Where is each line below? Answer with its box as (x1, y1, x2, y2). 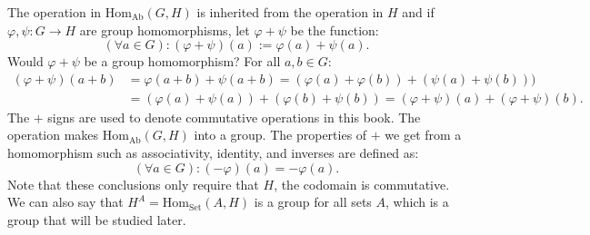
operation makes (7, 125, 99, 144)
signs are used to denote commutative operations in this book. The (47, 107, 421, 126)
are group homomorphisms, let (79, 20, 250, 39)
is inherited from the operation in (196, 3, 384, 21)
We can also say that (7, 192, 124, 211)
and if (402, 3, 435, 21)
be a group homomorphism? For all (84, 52, 281, 71)
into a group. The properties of (194, 125, 367, 144)
